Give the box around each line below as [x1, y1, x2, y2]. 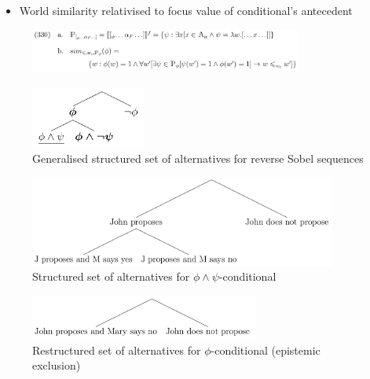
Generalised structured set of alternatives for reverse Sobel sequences [32, 149, 364, 166]
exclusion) [32, 357, 81, 373]
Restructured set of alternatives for [32, 341, 201, 358]
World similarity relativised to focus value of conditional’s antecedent [19, 2, 353, 18]
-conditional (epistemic [211, 341, 321, 358]
